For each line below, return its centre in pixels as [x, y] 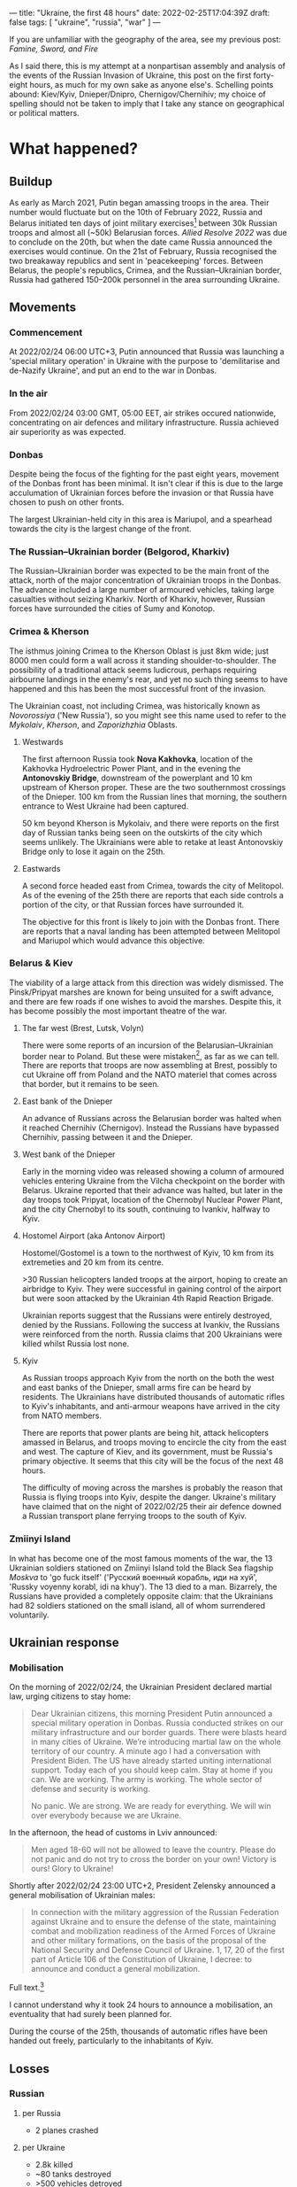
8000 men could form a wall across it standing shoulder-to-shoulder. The [143, 660]
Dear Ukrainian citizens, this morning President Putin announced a [152, 1714]
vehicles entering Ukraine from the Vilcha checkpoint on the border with [153, 1181]
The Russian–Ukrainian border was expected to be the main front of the [139, 571]
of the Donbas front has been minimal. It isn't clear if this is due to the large [146, 483]
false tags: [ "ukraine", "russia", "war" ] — [85, 22]
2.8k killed [54, 2164]
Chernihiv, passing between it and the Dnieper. [107, 1137]
